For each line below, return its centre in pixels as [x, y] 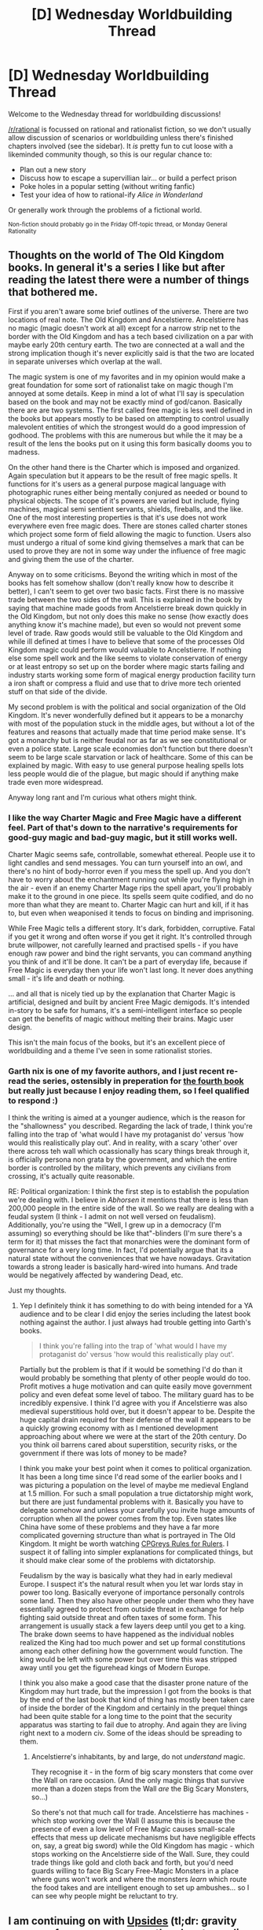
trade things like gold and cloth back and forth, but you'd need [132, 1862]
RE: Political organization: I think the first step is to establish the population [129, 1192]
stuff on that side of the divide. [58, 691]
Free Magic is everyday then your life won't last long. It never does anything [131, 971]
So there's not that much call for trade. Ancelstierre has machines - [140, 1813]
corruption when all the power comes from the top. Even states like [128, 1519]
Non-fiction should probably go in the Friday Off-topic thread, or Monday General [118, 224]
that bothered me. [53, 292]
